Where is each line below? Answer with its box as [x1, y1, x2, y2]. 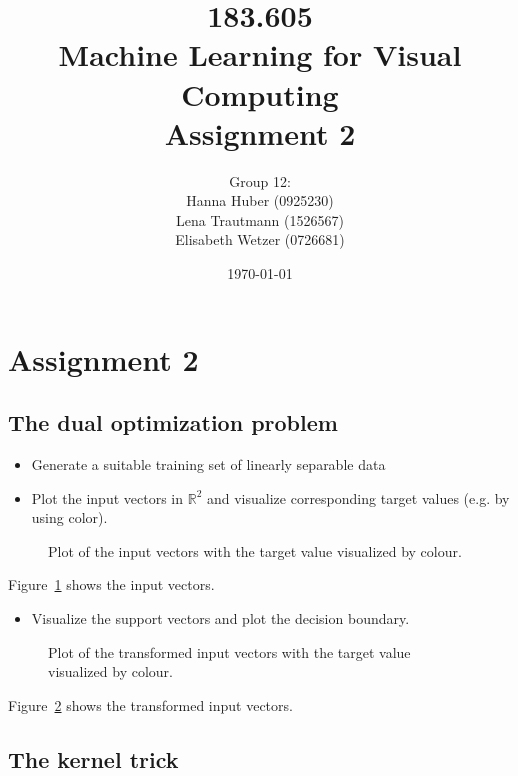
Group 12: [229, 170, 291, 191]
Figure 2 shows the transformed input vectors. [8, 694, 293, 715]
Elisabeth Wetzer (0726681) [175, 229, 345, 250]
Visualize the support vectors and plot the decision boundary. [31, 608, 410, 629]
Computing [181, 73, 339, 114]
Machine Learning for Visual [58, 34, 462, 75]
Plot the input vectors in [31, 487, 184, 508]
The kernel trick [8, 743, 179, 774]
